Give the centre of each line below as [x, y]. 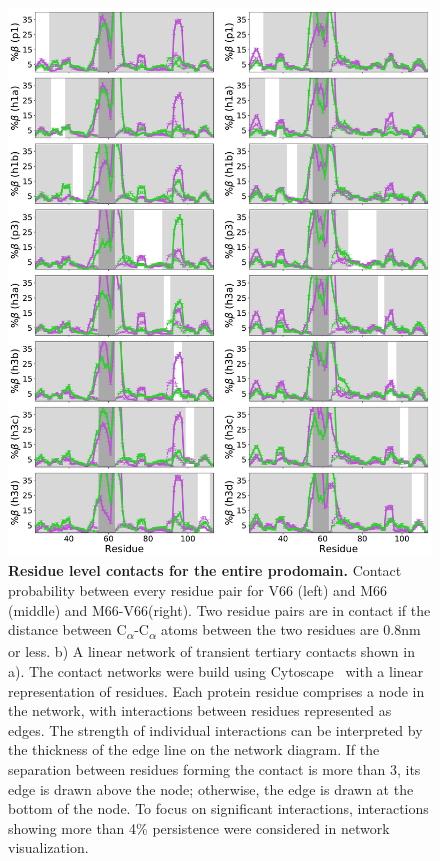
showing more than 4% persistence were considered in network [199, 827]
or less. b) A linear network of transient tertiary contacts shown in [211, 651]
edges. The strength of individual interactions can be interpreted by [215, 729]
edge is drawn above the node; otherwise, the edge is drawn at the [211, 788]
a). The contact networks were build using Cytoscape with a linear [216, 670]
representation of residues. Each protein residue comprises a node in [216, 690]
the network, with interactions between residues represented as [200, 710]
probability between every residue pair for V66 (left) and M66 [198, 590]
